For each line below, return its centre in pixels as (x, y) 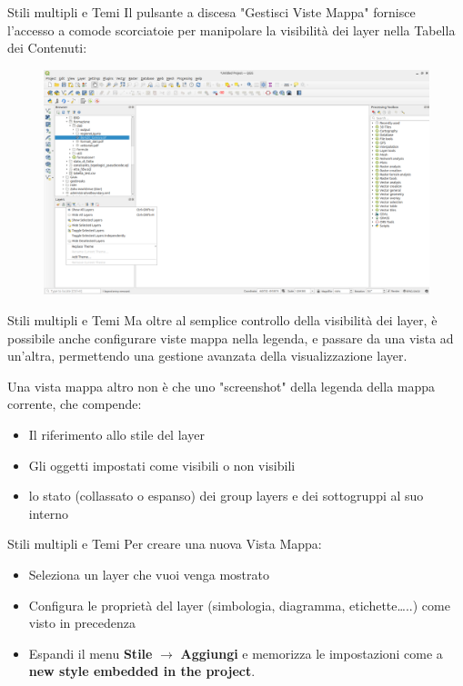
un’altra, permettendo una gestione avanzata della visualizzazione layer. (207, 356)
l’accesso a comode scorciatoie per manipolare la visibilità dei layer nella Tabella (231, 30)
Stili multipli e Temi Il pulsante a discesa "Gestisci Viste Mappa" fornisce (211, 12)
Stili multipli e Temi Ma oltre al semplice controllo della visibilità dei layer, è (222, 319)
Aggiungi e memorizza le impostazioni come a (312, 653)
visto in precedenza (82, 623)
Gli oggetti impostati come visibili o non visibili (162, 465)
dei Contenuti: (47, 48)
